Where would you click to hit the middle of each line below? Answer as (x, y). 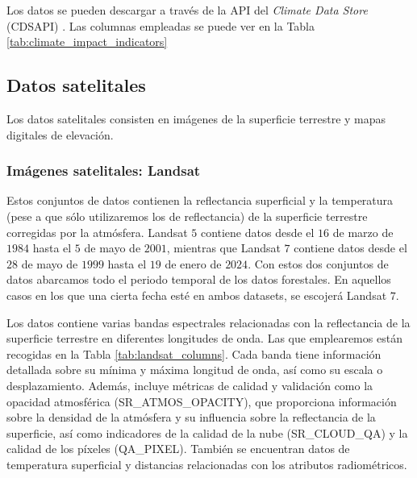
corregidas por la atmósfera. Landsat (97, 232)
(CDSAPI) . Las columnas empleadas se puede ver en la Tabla (161, 25)
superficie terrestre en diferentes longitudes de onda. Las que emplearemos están (204, 338)
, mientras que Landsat (223, 248)
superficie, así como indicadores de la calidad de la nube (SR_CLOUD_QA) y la (207, 432)
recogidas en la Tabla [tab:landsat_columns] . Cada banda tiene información (194, 353)
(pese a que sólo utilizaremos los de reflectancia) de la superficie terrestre (187, 216)
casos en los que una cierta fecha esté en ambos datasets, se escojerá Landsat (197, 295)
